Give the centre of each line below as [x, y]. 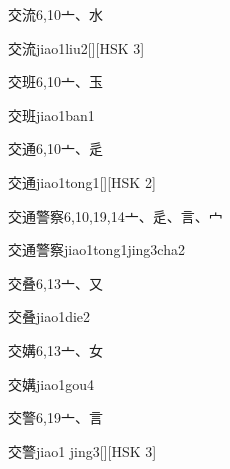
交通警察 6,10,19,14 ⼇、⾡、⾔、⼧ [115, 215]
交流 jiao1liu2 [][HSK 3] [76, 47]
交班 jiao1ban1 [51, 114]
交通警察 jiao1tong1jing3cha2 [96, 249]
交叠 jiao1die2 [49, 316]
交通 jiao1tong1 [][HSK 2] [82, 181]
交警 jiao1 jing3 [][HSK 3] [82, 450]
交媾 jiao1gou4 [51, 383]
